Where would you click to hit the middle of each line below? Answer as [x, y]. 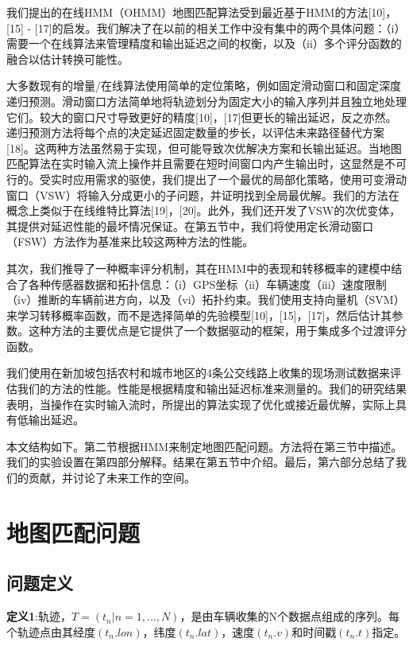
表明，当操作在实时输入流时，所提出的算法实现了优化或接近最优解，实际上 [201, 404]
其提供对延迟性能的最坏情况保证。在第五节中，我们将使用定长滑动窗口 [190, 226]
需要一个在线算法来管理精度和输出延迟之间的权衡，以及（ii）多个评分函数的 [204, 43]
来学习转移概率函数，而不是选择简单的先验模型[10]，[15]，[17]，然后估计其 [199, 315]
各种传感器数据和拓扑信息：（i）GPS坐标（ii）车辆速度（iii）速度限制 [207, 284]
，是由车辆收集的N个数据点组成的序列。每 [289, 616]
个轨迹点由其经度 [51, 631]
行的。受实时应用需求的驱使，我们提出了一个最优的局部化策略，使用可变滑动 [206, 179]
